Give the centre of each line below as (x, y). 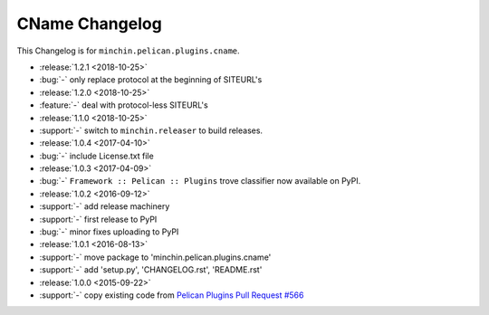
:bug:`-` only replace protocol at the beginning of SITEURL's (151, 80)
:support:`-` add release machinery (105, 206)
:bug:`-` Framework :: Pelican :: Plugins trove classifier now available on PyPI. (200, 181)
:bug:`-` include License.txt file (96, 156)
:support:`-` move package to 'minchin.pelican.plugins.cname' (155, 257)
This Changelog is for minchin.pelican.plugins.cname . (128, 51)
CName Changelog (89, 24)
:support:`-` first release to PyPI (98, 219)
